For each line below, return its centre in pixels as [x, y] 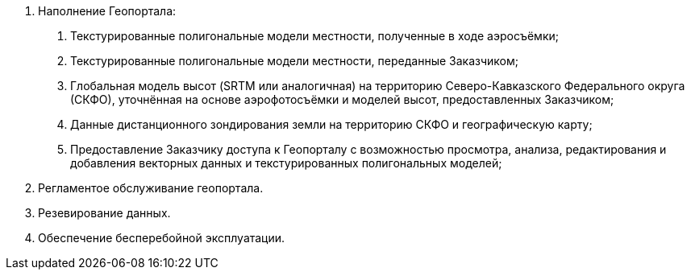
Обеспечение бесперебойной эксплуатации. [162, 238]
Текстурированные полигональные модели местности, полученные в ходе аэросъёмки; [314, 36]
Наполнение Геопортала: [107, 11]
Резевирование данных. [104, 213]
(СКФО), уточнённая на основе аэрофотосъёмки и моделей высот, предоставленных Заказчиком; [342, 99]
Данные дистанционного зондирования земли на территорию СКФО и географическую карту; [331, 124]
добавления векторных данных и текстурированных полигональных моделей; [286, 163]
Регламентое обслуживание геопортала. [151, 188]
